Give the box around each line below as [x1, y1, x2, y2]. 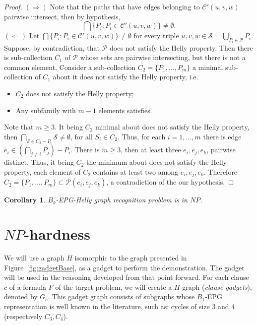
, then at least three [121, 144, 181, 155]
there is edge [203, 131, 242, 141]
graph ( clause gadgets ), [182, 281, 252, 292]
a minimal [192, 62, 223, 72]
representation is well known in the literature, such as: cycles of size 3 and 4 [4, 301, 235, 311]
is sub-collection [4, 52, 53, 63]
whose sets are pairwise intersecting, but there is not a [80, 52, 246, 63]
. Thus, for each [118, 131, 166, 141]
